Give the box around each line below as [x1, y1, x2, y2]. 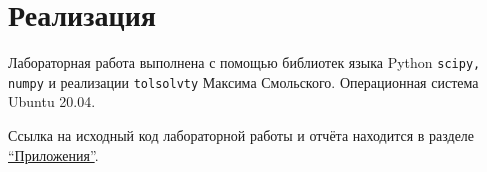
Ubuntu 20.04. [8, 91, 96, 112]
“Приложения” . [8, 144, 99, 165]
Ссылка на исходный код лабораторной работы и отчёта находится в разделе [8, 125, 475, 146]
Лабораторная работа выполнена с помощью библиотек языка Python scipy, [8, 52, 481, 73]
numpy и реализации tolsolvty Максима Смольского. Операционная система [8, 71, 479, 92]
